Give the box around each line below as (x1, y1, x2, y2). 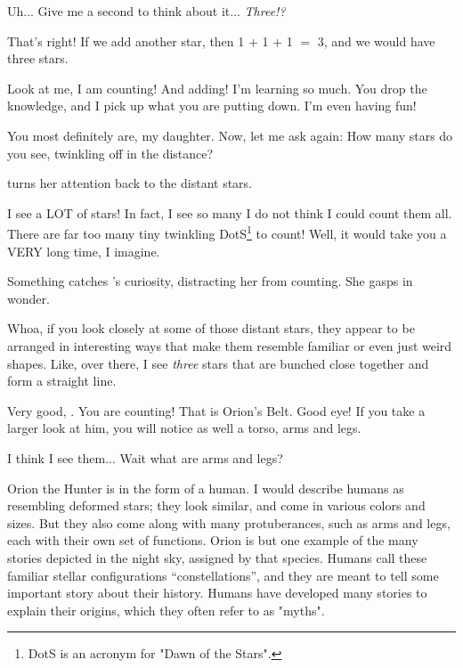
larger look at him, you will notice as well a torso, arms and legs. (7, 419, 361, 437)
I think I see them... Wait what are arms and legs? (7, 448, 283, 467)
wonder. (7, 289, 50, 307)
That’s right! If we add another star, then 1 (7, 31, 245, 50)
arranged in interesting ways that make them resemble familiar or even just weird (7, 336, 452, 354)
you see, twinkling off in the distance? (7, 143, 214, 162)
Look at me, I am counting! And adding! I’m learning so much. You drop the (7, 78, 427, 97)
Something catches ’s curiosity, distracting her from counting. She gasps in (7, 272, 413, 290)
